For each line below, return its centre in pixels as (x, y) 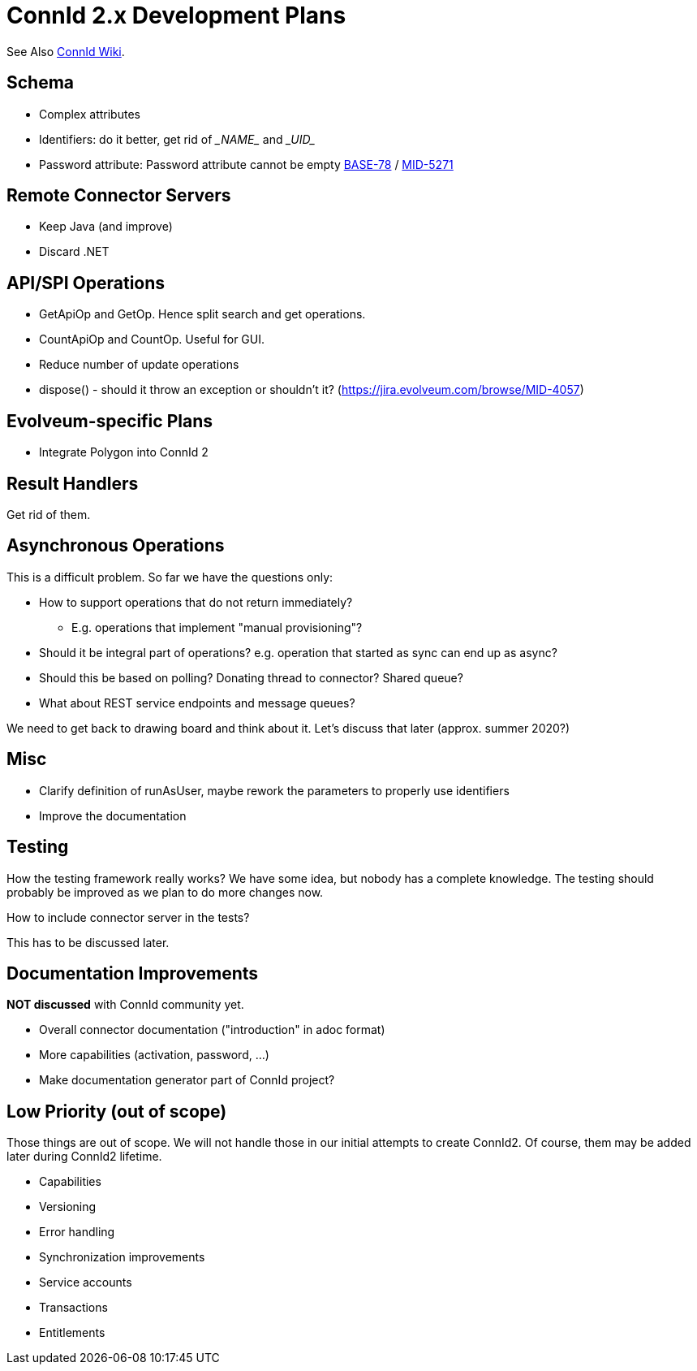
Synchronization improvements (122, 1257)
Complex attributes (90, 114)
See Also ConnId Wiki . (66, 51)
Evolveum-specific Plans (110, 421)
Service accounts (86, 1282)
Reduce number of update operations (139, 365)
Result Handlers (73, 483)
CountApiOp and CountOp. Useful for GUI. (152, 340)
